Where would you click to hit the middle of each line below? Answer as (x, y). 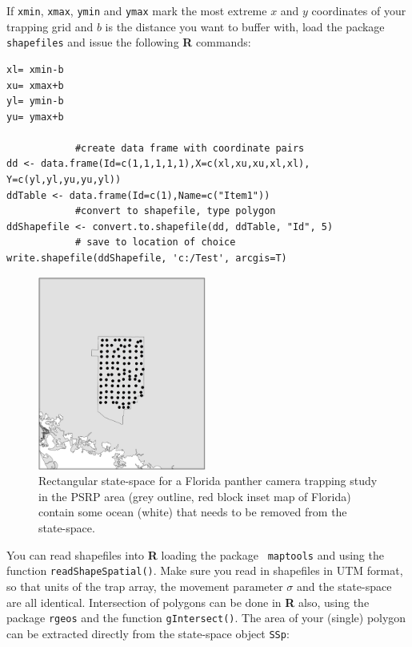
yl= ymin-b (35, 101)
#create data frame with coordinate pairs (190, 148)
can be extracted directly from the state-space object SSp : (148, 633)
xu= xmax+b (35, 85)
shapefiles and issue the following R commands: (129, 42)
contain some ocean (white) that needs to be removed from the (193, 512)
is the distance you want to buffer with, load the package (245, 26)
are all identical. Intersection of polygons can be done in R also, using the (188, 602)
